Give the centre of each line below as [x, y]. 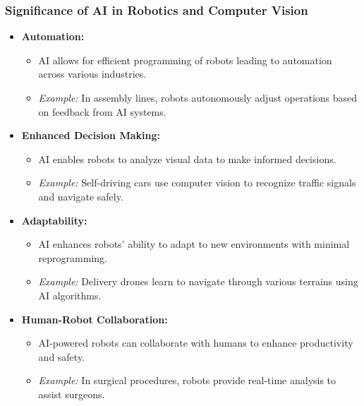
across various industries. [92, 74]
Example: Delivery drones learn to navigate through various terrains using [198, 281]
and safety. [62, 356]
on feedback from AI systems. [102, 111]
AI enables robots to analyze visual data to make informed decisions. [187, 159]
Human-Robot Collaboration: [95, 319]
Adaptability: [54, 220]
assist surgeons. [72, 394]
